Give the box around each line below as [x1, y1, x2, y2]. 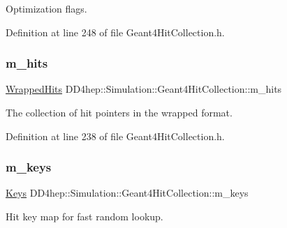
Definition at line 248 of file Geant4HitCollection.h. [6, 24, 225, 39]
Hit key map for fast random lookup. [6, 209, 163, 223]
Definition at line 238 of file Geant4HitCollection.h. [6, 128, 225, 143]
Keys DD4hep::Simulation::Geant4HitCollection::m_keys [6, 185, 249, 200]
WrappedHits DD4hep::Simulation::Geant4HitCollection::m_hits [6, 82, 282, 96]
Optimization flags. [6, 1, 87, 15]
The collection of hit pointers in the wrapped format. [6, 105, 233, 119]
